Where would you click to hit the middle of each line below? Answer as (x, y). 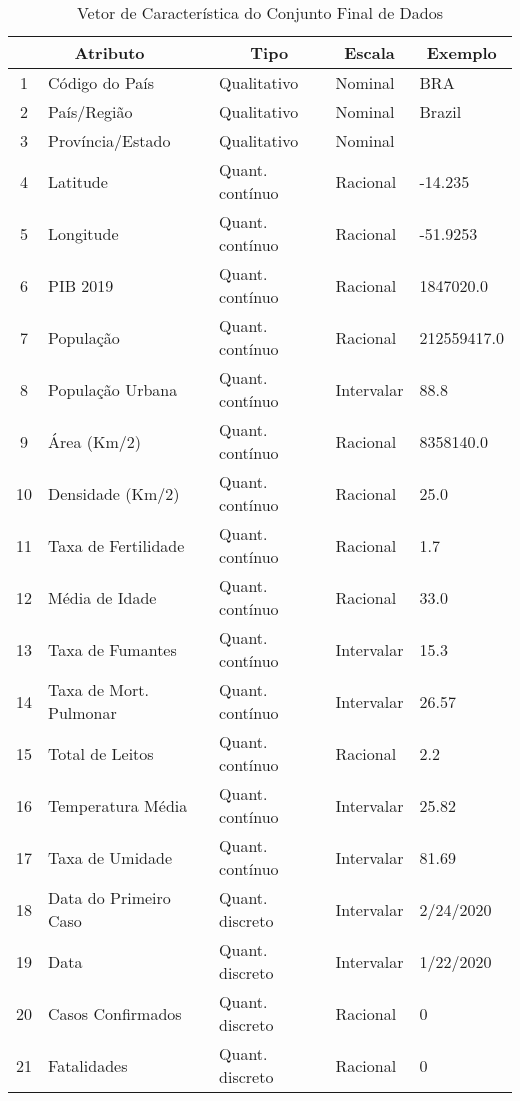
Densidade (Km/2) (114, 493)
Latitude (78, 181)
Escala (369, 52)
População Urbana (113, 389)
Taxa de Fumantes (112, 649)
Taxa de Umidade (110, 857)
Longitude (83, 233)
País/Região (90, 111)
